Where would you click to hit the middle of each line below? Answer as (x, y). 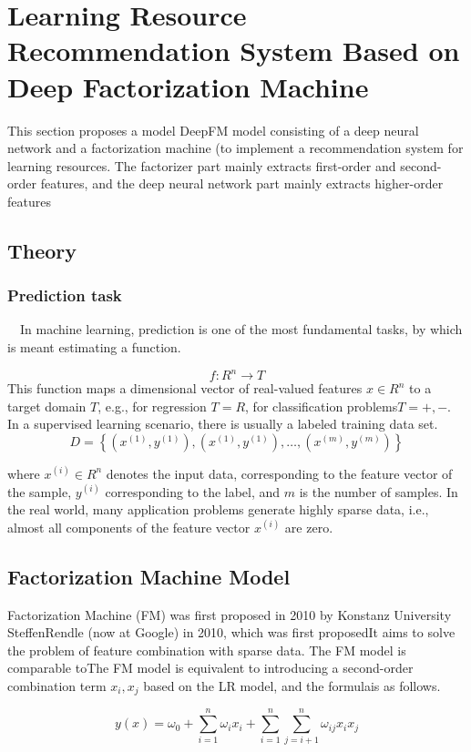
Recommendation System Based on (234, 51)
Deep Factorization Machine (188, 86)
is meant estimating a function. (94, 347)
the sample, (40, 491)
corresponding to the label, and (193, 491)
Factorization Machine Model (149, 576)
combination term (57, 685)
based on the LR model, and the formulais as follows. (292, 685)
